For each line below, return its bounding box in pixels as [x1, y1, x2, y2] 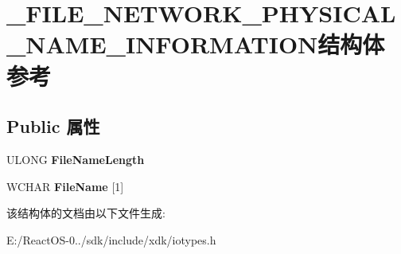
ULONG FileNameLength [6, 150, 145, 167]
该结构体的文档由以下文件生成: [6, 205, 165, 221]
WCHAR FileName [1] [6, 178, 124, 194]
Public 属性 [6, 114, 100, 139]
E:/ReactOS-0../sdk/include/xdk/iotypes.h [6, 231, 216, 248]
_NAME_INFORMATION [6, 28, 318, 61]
